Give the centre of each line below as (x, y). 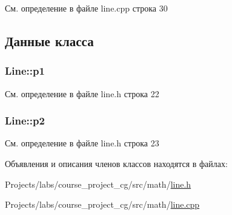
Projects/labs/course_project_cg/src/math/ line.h (98, 184)
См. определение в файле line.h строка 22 (82, 93)
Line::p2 (25, 121)
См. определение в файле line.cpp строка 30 (86, 8)
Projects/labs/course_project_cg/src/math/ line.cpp (102, 204)
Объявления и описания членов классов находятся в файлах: (116, 163)
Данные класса (49, 40)
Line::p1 (25, 71)
